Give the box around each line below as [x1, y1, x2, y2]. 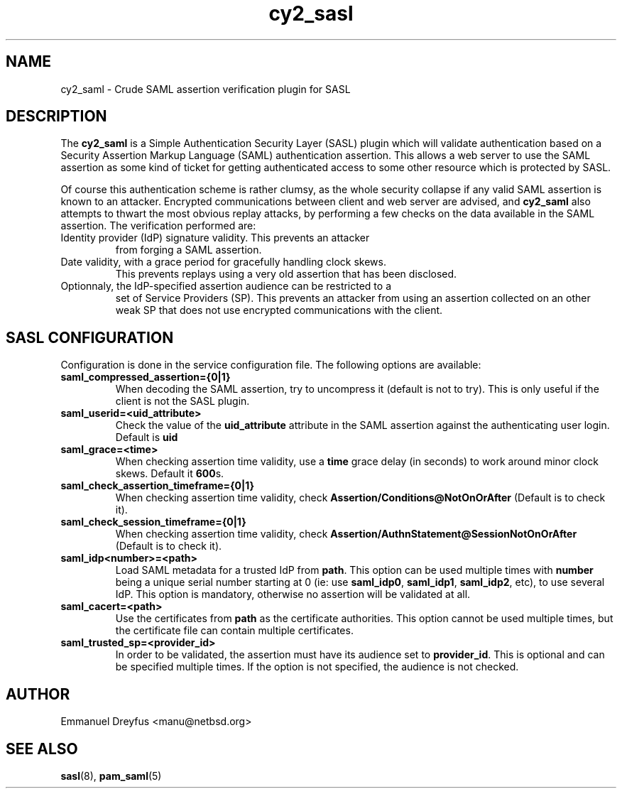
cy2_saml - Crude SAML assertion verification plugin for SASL [60, 82, 351, 95]
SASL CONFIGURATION [6, 328, 174, 347]
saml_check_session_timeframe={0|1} [60, 516, 246, 528]
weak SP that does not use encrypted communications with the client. [115, 304, 443, 317]
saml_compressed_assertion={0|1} [60, 371, 231, 384]
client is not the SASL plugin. [115, 395, 250, 408]
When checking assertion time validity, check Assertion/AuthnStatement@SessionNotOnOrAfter [115, 528, 577, 540]
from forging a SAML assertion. [115, 244, 262, 256]
